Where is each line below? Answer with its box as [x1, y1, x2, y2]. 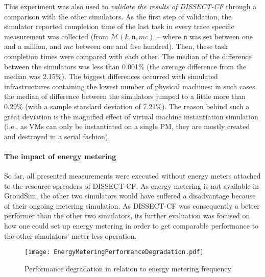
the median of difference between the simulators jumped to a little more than [4, 91, 246, 102]
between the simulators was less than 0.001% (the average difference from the [4, 61, 247, 71]
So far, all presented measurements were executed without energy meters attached [4, 170, 261, 181]
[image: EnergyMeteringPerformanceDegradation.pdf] [25, 248, 204, 256]
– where [156, 31, 181, 41]
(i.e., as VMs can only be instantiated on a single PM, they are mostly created [4, 121, 250, 132]
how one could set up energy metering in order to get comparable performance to [4, 220, 259, 231]
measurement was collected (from [4, 31, 108, 41]
